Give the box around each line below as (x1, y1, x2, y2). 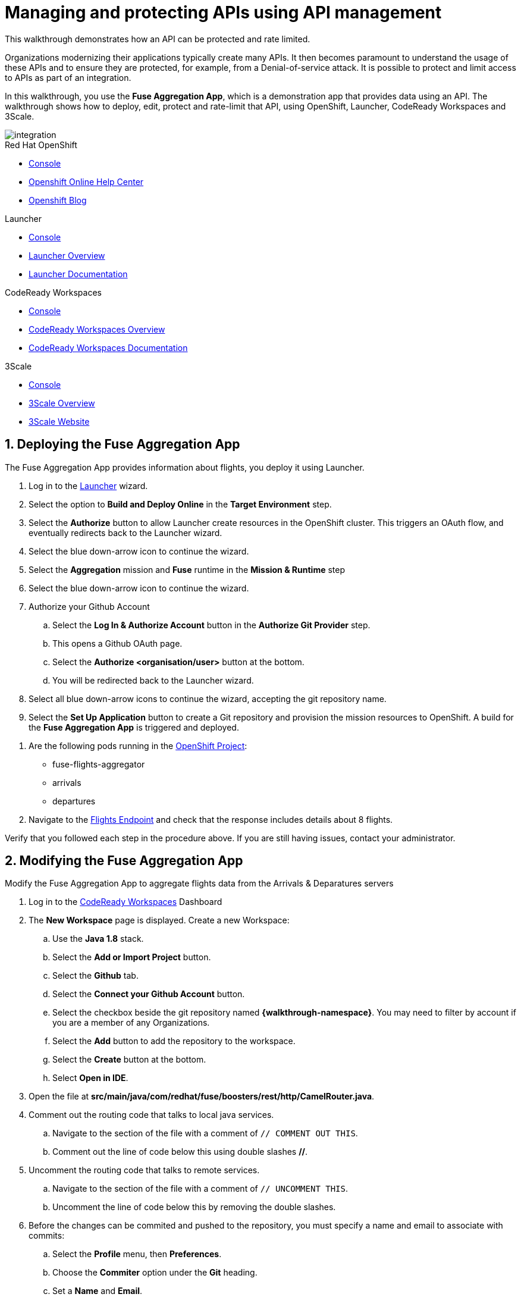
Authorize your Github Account (29, 601, 150, 612)
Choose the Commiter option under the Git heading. (52, 1267, 258, 1278)
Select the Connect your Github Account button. (52, 989, 245, 1000)
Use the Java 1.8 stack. (52, 933, 144, 944)
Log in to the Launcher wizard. (29, 480, 148, 491)
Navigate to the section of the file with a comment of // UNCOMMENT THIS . (52, 1183, 349, 1194)
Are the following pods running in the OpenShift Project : (29, 740, 247, 751)
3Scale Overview (29, 397, 95, 408)
